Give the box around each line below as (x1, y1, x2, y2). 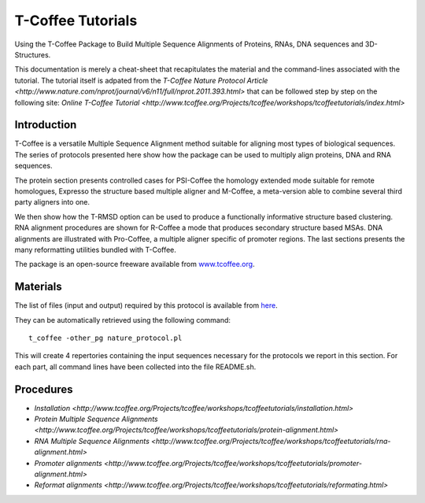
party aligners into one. (14, 198, 91, 207)
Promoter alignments (34, 458, 102, 468)
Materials (14, 280, 62, 294)
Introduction (14, 118, 77, 131)
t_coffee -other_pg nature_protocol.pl (28, 334, 183, 342)
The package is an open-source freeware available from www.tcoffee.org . (14, 260, 255, 269)
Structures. (14, 50, 51, 59)
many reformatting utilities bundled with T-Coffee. (14, 245, 177, 254)
